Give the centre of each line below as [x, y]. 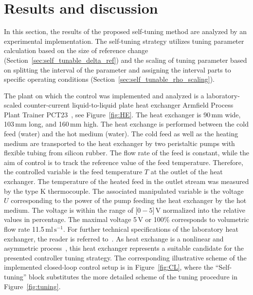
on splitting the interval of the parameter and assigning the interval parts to [117, 69]
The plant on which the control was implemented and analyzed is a [104, 95]
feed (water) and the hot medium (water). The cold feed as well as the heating [121, 134]
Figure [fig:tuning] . [32, 286]
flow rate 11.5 [24, 229]
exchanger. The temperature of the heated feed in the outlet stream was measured [126, 181]
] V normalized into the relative [199, 210]
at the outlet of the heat [187, 172]
